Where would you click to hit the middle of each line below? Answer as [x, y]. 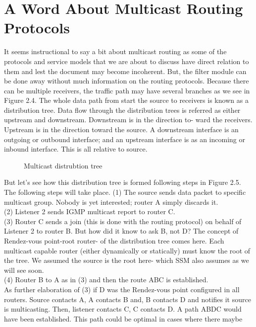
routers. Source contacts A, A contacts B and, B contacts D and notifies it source [128, 299]
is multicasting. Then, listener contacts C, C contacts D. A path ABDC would [123, 309]
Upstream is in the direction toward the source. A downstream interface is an [121, 129]
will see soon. [24, 270]
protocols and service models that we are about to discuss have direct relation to [127, 61]
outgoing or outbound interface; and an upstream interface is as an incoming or [125, 139]
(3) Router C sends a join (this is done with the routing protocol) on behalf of [123, 221]
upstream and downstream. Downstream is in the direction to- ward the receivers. [128, 120]
